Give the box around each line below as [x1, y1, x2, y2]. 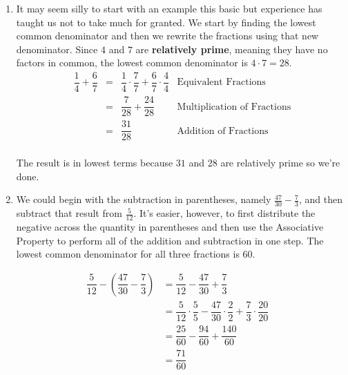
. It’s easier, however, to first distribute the [133, 206, 316, 220]
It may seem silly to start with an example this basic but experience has [16, 1, 322, 15]
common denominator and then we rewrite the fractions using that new [16, 28, 319, 43]
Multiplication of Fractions [177, 102, 291, 112]
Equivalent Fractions [177, 77, 266, 88]
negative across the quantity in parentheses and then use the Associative [16, 220, 324, 234]
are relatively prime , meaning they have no [135, 41, 328, 56]
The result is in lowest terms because [16, 155, 173, 170]
